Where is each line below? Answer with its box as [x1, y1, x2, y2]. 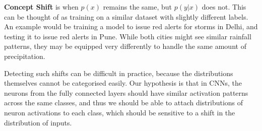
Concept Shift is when [4, 2, 79, 12]
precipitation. [4, 50, 45, 61]
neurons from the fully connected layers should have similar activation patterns [4, 87, 248, 98]
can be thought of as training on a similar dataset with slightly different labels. [4, 11, 248, 22]
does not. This [202, 2, 246, 12]
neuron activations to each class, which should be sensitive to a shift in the [4, 107, 235, 117]
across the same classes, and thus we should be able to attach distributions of [4, 97, 243, 108]
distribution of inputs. [4, 117, 72, 127]
